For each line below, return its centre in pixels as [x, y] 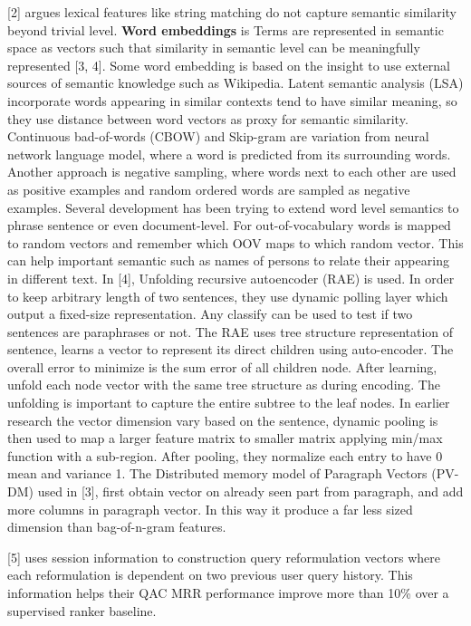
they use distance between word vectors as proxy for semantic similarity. [208, 118]
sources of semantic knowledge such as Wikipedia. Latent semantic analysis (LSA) [235, 83]
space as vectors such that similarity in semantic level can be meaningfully [214, 48]
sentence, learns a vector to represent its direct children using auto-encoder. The [231, 349]
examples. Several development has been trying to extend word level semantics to [233, 207]
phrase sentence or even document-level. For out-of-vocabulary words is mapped [229, 225]
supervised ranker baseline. [82, 610]
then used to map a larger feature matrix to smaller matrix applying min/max [225, 438]
